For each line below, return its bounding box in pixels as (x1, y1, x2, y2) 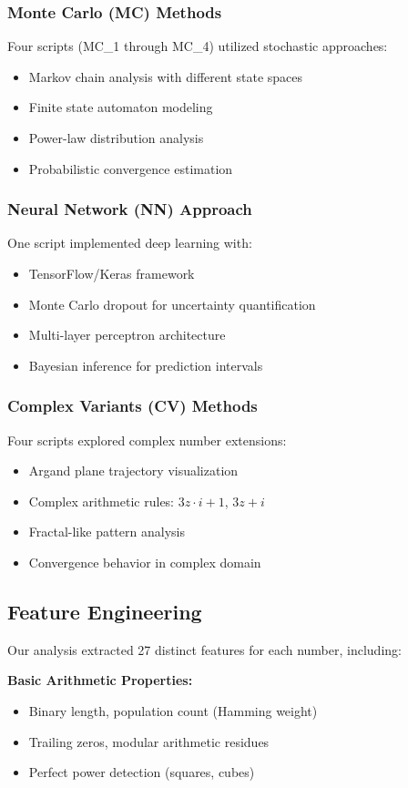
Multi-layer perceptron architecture (28, 325, 226, 344)
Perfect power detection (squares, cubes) (28, 762, 255, 782)
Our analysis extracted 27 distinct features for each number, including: (7, 640, 402, 659)
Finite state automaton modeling (28, 97, 213, 117)
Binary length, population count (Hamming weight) (28, 701, 318, 720)
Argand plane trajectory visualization (28, 461, 239, 480)
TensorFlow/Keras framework (28, 264, 195, 282)
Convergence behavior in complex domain (28, 552, 261, 571)
